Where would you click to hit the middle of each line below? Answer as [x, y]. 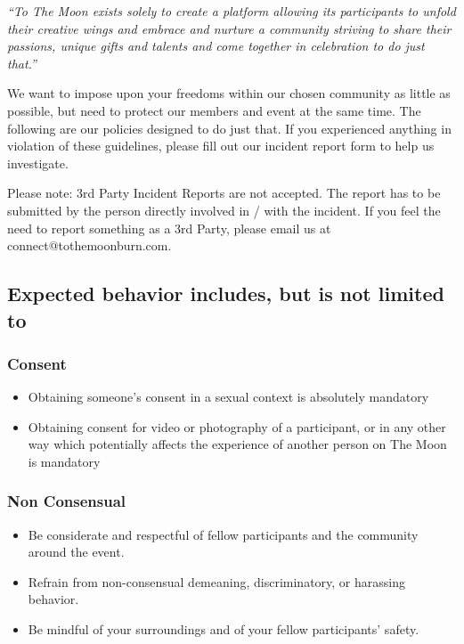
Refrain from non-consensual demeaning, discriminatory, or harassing [216, 581]
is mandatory [64, 461]
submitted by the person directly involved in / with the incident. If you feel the [224, 210]
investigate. [38, 163]
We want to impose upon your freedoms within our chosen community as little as [229, 93]
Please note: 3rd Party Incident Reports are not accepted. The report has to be [224, 193]
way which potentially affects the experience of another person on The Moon [237, 444]
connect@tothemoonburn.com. [90, 245]
